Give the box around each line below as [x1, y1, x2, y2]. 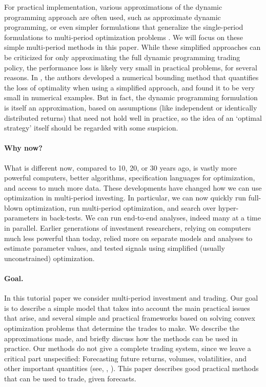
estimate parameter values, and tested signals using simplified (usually [4, 243, 225, 253]
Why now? [4, 142, 43, 153]
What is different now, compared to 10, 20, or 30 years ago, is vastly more [4, 162, 237, 173]
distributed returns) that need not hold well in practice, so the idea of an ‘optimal [4, 112, 262, 123]
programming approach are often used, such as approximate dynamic [4, 11, 221, 22]
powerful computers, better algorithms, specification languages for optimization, [4, 172, 255, 183]
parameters [4, 212, 39, 223]
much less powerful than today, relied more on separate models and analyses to [4, 232, 253, 243]
